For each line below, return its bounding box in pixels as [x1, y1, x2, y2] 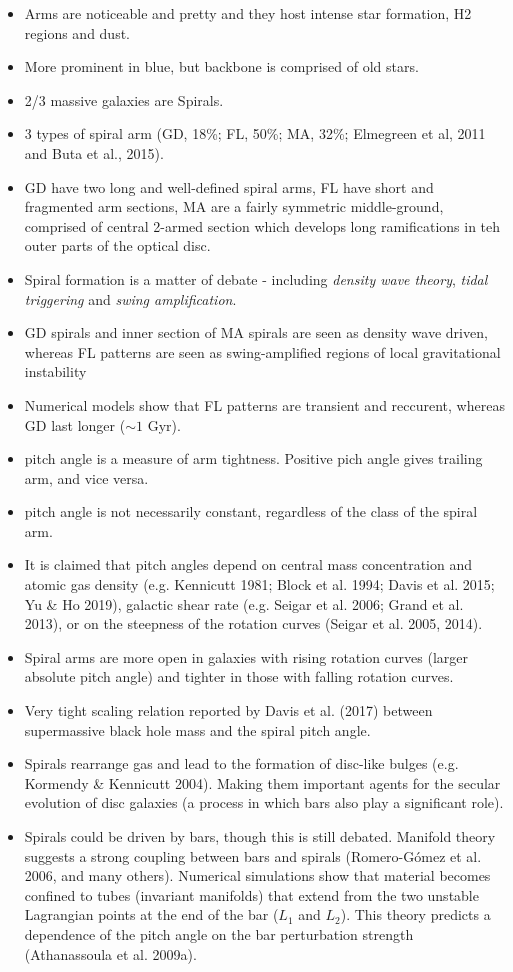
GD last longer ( [24, 414, 126, 435]
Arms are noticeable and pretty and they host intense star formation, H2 [24, 3, 472, 23]
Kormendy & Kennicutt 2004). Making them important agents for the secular [24, 772, 501, 793]
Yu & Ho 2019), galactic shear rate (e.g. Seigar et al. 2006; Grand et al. [24, 593, 464, 614]
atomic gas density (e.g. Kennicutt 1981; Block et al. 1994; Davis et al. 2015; [24, 574, 495, 595]
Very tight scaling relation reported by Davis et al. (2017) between [24, 700, 433, 721]
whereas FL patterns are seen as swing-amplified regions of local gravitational [24, 341, 501, 362]
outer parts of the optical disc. [24, 235, 211, 256]
